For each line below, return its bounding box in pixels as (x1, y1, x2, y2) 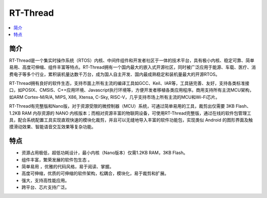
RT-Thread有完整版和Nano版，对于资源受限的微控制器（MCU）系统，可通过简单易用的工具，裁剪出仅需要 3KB (9, 103, 235, 109)
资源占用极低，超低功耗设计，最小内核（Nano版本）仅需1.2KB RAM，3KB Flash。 (21, 150, 188, 156)
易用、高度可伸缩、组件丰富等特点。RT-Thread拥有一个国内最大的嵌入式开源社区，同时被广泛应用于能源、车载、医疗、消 (9, 64, 256, 70)
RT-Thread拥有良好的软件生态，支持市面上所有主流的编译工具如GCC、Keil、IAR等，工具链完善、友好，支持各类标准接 (9, 80, 250, 86)
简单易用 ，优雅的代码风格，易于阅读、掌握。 (21, 163, 114, 170)
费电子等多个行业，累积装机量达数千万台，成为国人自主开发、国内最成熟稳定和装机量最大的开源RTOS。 (9, 71, 220, 77)
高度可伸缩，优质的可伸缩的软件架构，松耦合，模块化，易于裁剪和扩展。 (21, 170, 169, 176)
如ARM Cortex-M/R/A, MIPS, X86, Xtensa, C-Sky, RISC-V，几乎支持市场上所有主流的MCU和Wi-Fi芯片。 (9, 94, 220, 100)
